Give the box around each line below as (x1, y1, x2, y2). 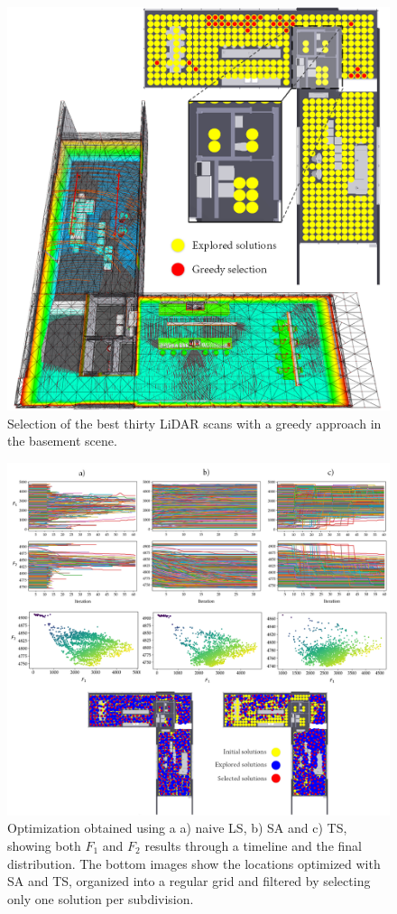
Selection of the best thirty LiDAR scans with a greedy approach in (7, 413, 382, 432)
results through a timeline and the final (144, 836, 362, 854)
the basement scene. (7, 431, 117, 450)
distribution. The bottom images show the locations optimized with (7, 854, 381, 872)
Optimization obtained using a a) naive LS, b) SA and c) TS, (7, 818, 347, 837)
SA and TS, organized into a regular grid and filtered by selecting (7, 872, 371, 891)
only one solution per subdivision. (7, 889, 194, 908)
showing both (7, 836, 81, 854)
